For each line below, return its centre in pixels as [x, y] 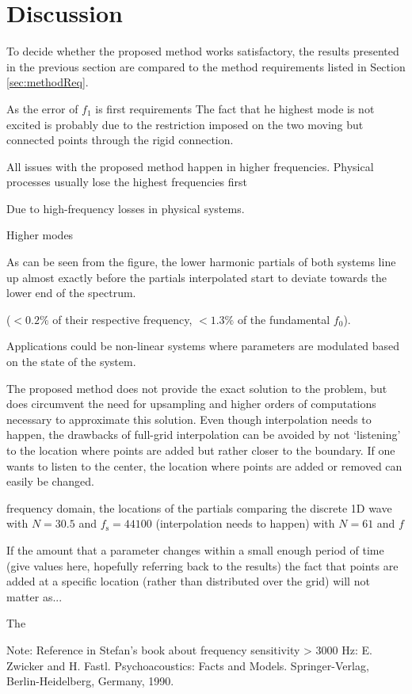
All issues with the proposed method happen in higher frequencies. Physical [190, 166]
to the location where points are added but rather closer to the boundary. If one [201, 450]
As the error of [42, 108]
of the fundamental [284, 319]
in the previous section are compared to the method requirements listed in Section [206, 66]
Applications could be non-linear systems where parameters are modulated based [203, 346]
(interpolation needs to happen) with [245, 523]
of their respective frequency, [122, 319]
